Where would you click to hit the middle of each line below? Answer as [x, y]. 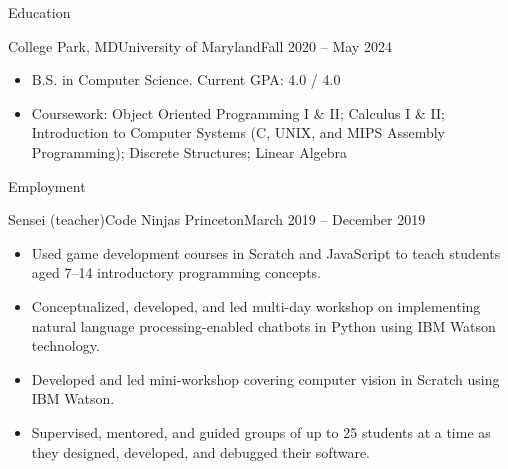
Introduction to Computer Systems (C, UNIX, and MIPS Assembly [238, 132]
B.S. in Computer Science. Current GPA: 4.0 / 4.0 [186, 79]
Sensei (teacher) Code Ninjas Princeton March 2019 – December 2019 [217, 219]
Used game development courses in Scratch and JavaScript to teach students [266, 252]
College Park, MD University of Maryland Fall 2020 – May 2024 [200, 45]
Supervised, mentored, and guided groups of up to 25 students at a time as [261, 431]
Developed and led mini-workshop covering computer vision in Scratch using [265, 378]
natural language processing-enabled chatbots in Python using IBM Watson [263, 325]
